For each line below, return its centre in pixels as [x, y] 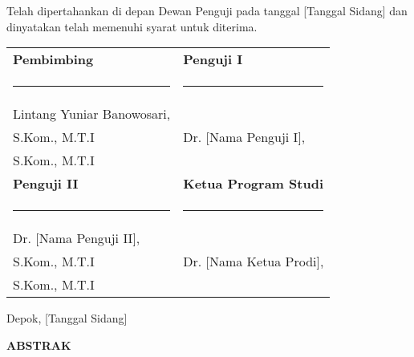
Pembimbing [53, 59]
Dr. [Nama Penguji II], [77, 238]
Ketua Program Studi [253, 184]
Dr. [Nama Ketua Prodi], [254, 262]
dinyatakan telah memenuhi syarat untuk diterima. [132, 26]
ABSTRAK [39, 345]
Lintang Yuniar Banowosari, [92, 114]
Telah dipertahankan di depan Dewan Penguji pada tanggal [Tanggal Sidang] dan [207, 10]
